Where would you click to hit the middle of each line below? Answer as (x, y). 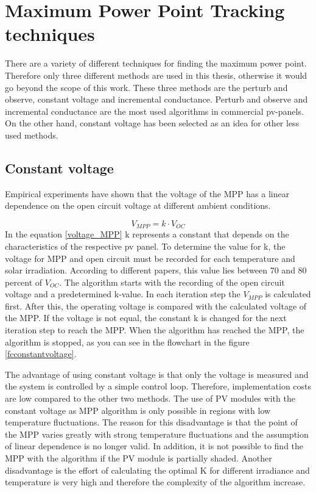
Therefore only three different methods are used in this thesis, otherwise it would (156, 75)
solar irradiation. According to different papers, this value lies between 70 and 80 (156, 270)
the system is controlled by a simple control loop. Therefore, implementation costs (158, 386)
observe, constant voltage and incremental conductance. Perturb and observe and (156, 99)
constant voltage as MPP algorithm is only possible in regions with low (138, 410)
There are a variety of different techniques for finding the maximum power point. (156, 63)
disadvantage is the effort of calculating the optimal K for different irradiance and (157, 470)
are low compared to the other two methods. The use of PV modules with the (150, 398)
